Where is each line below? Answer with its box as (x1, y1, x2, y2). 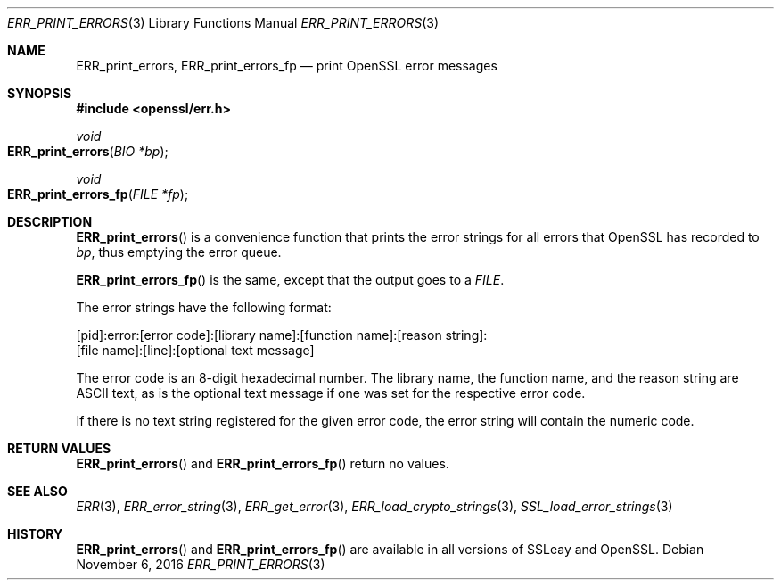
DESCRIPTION (7, 214, 93, 229)
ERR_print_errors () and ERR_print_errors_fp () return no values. (76, 456, 449, 471)
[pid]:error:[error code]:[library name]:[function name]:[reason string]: (76, 327, 488, 343)
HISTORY (7, 526, 63, 542)
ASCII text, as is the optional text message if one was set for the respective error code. (76, 385, 586, 401)
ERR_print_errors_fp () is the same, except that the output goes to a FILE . (76, 272, 505, 287)
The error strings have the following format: (76, 300, 332, 315)
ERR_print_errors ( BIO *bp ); (7, 144, 169, 159)
